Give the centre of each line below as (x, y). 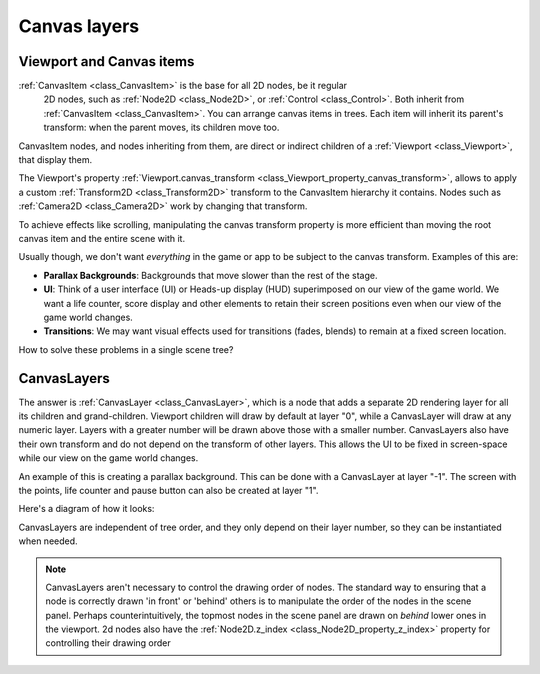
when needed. (48, 541)
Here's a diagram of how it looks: (86, 509)
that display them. (55, 160)
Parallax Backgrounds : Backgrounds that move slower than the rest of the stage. (210, 275)
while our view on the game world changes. (108, 458)
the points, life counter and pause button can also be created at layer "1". (168, 490)
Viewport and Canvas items (106, 61)
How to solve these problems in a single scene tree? (126, 349)
